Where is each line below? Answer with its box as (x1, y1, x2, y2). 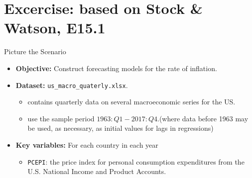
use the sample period (27, 113, 95, 123)
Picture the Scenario (4, 46, 66, 57)
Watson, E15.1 (4, 17, 106, 38)
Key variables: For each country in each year (15, 139, 158, 150)
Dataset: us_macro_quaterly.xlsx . (15, 80, 128, 90)
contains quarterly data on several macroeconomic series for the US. (27, 96, 236, 107)
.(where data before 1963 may (157, 113, 249, 123)
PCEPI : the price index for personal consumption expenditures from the (27, 156, 245, 167)
